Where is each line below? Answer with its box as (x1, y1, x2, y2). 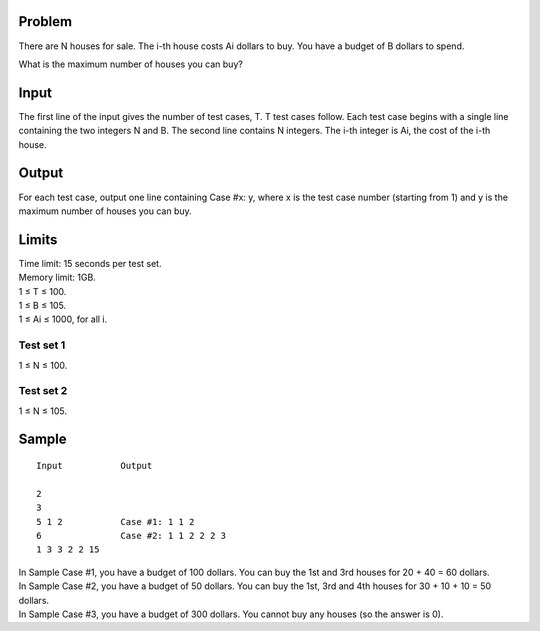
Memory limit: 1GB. (18, 271, 97, 284)
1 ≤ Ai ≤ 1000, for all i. (18, 313, 108, 325)
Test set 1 (18, 338, 66, 352)
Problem (18, 13, 73, 30)
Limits (18, 231, 58, 248)
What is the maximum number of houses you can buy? (18, 58, 244, 70)
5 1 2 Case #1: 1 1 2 (36, 516, 195, 527)
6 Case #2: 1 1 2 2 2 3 (36, 530, 227, 541)
